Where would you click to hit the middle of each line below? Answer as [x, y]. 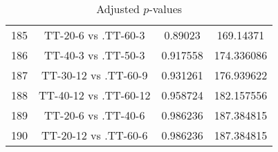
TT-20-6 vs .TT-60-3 [95, 35]
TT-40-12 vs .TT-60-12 [95, 95]
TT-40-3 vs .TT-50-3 [95, 55]
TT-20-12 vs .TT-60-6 [95, 135]
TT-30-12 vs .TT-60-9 [95, 75]
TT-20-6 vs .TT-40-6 [95, 115]
